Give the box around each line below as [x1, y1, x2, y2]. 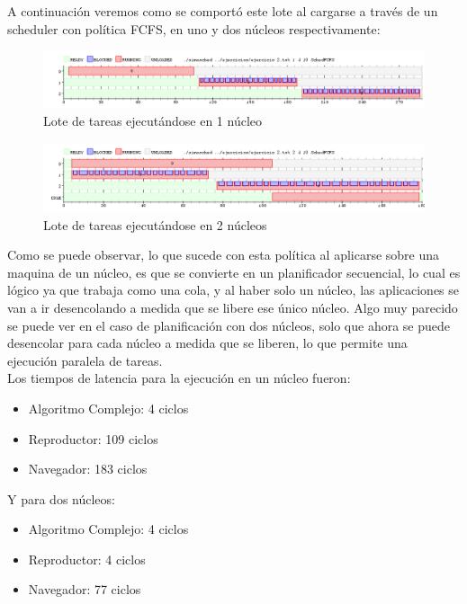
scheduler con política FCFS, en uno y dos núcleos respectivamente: [7, 19, 381, 38]
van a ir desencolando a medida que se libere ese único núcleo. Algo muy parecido [7, 298, 458, 316]
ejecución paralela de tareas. [7, 351, 163, 369]
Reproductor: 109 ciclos [28, 429, 158, 448]
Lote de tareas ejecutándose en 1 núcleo [43, 111, 263, 130]
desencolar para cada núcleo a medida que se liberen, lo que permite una [7, 333, 408, 352]
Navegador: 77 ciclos [28, 580, 141, 599]
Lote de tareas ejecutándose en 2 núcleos [43, 215, 267, 234]
